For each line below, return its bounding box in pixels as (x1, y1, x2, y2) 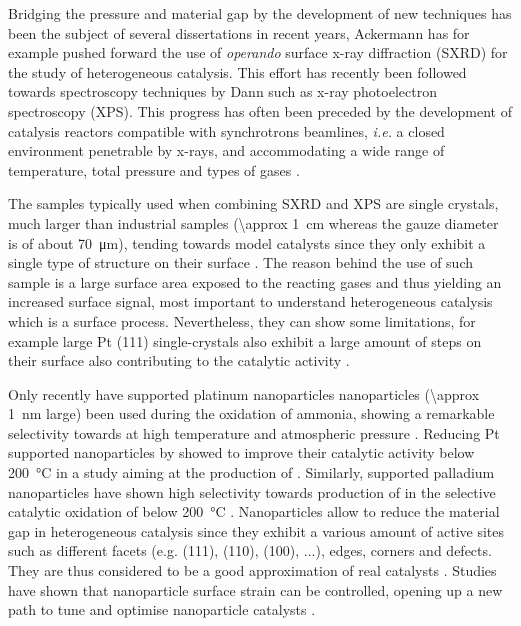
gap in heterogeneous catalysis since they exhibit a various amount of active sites (8, 520, 505, 541)
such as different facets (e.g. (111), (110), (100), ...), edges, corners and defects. (8, 540, 492, 561)
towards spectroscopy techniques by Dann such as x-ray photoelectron (8, 81, 437, 102)
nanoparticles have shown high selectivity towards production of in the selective (8, 481, 496, 502)
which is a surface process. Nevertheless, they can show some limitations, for (8, 310, 476, 331)
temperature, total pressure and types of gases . (8, 159, 300, 180)
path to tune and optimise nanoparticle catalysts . (8, 599, 316, 620)
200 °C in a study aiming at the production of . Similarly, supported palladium (8, 462, 495, 483)
